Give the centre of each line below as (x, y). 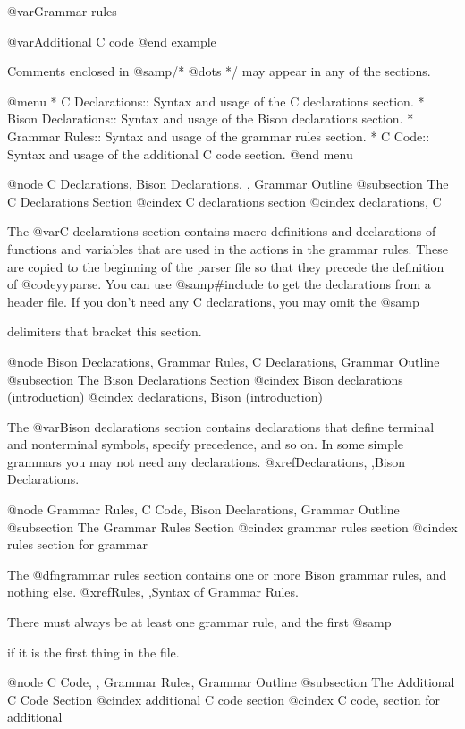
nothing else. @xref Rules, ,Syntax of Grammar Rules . (153, 592)
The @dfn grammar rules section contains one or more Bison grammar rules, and (227, 574)
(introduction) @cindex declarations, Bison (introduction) (165, 397)
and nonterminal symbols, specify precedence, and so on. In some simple (206, 444)
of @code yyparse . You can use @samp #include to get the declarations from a (219, 284)
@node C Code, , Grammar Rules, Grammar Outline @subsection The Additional (231, 682)
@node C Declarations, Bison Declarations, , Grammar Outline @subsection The (228, 184)
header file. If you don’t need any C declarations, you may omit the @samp (213, 301)
